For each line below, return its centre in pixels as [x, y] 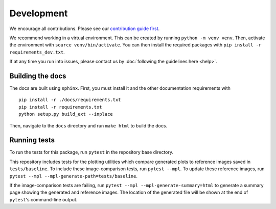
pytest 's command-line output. [43, 199]
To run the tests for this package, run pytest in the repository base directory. [91, 152]
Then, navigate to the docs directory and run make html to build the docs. [88, 125]
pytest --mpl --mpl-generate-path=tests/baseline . [74, 176]
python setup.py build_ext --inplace [66, 114]
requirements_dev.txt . [37, 52]
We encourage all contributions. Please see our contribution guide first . [85, 29]
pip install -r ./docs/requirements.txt [70, 100]
